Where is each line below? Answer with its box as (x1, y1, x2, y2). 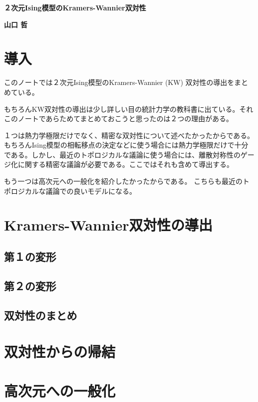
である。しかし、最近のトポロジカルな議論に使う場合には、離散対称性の (4, 149, 241, 160)
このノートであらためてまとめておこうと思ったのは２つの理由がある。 (4, 113, 233, 124)
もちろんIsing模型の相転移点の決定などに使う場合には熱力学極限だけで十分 (4, 140, 249, 150)
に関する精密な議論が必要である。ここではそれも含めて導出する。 (17, 159, 234, 169)
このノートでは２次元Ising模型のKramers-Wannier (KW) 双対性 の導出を (4, 77, 235, 87)
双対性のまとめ (4, 307, 77, 322)
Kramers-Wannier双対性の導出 (4, 215, 213, 235)
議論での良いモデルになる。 (45, 185, 136, 196)
